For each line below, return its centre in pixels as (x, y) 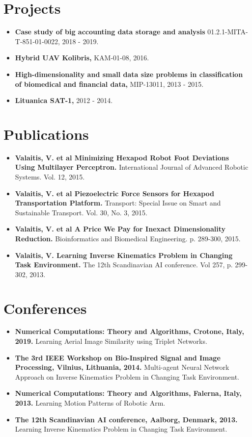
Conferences (45, 308)
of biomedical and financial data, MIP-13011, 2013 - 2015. (109, 84)
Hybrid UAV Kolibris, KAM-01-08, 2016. (82, 58)
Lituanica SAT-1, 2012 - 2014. (64, 100)
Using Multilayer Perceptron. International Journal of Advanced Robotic (132, 167)
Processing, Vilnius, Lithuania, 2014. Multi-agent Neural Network (122, 367)
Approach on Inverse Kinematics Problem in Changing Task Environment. (127, 376)
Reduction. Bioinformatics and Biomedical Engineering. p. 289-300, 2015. (128, 238)
